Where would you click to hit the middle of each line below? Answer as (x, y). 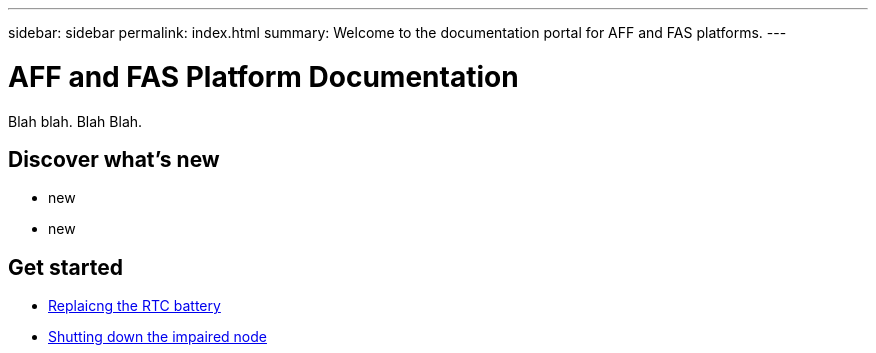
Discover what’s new (114, 159)
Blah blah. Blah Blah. (75, 121)
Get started (65, 267)
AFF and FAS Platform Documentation (263, 76)
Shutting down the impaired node (157, 337)
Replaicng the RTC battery (134, 306)
